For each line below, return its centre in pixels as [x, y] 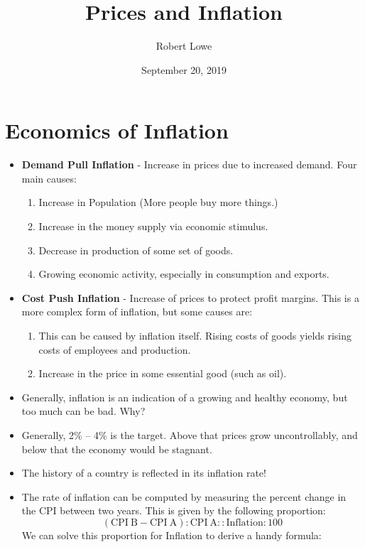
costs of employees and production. [115, 349]
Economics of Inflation [117, 130]
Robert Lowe [184, 46]
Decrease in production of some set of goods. [136, 250]
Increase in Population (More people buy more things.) [158, 202]
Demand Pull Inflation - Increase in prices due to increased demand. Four [189, 164]
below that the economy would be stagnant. [117, 449]
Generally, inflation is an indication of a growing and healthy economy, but [185, 397]
